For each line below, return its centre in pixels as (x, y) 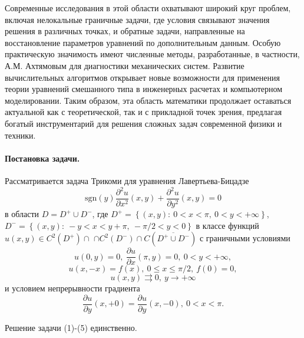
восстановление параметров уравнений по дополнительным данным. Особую (143, 42)
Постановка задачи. (42, 158)
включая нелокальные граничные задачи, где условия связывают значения (137, 19)
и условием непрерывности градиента (72, 288)
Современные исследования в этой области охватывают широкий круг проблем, (148, 8)
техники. (20, 135)
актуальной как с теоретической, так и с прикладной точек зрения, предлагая (143, 112)
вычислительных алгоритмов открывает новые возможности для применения (142, 77)
